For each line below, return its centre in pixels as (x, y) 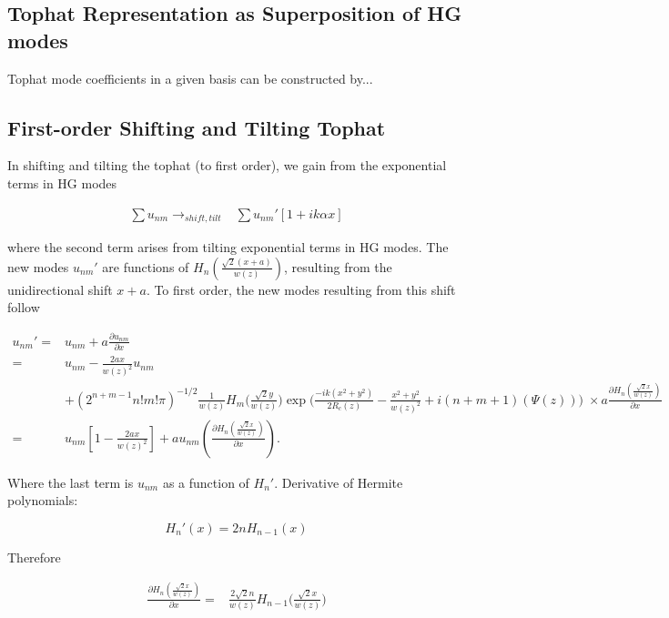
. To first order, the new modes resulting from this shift (301, 289)
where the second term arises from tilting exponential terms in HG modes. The (228, 247)
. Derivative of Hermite (339, 482)
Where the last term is (71, 482)
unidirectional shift (60, 289)
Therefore (34, 557)
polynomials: (43, 500)
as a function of (206, 482)
